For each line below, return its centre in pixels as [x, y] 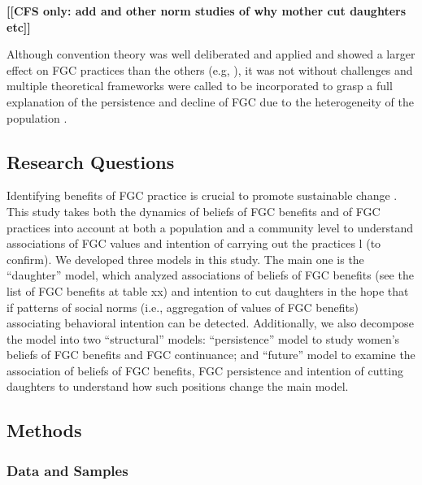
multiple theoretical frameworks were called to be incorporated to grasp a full [200, 86]
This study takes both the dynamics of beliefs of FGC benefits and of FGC [194, 211]
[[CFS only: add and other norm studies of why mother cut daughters [207, 11]
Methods [44, 430]
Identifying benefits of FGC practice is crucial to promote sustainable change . [202, 195]
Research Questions [91, 161]
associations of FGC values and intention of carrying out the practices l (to [194, 243]
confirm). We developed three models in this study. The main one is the [185, 259]
